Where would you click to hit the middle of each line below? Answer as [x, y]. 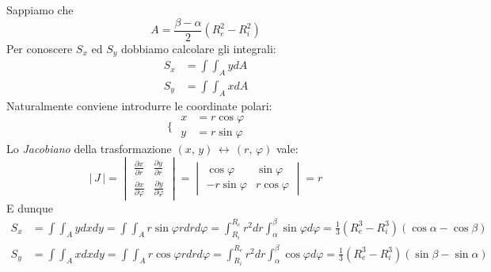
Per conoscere [40, 48]
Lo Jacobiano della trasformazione [89, 149]
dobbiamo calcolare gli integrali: [198, 48]
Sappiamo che [40, 10]
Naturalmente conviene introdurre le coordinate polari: [139, 105]
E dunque [30, 207]
